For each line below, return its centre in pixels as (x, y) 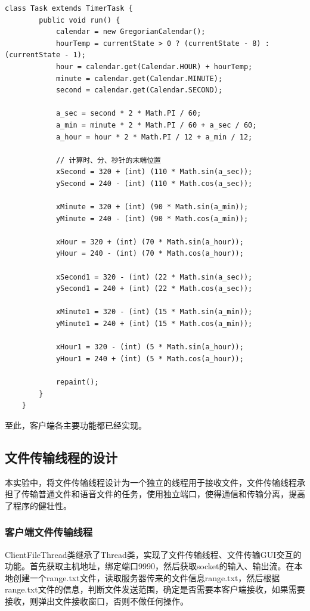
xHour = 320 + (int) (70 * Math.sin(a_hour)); (150, 242)
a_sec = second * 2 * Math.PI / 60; (128, 114)
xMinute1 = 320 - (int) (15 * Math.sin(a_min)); (154, 312)
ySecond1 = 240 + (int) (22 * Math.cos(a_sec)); (154, 289)
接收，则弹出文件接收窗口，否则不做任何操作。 (97, 601)
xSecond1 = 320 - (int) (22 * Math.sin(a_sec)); (154, 277)
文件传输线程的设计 (61, 457)
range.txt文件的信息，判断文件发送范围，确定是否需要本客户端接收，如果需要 (155, 589)
